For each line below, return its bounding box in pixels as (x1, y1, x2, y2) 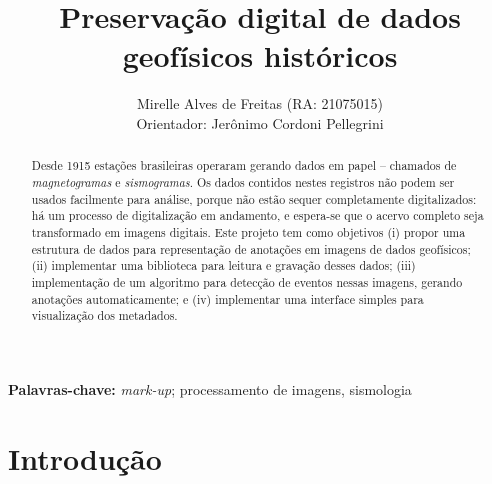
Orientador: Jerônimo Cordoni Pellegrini (136, 112, 384, 133)
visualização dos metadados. (31, 307, 178, 324)
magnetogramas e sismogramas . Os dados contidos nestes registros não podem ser (31, 173, 455, 190)
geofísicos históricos (122, 35, 398, 76)
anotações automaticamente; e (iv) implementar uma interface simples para (31, 290, 424, 307)
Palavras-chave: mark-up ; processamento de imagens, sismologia (8, 378, 412, 399)
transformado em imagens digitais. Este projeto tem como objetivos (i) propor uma (31, 223, 466, 240)
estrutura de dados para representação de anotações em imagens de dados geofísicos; (31, 240, 471, 257)
